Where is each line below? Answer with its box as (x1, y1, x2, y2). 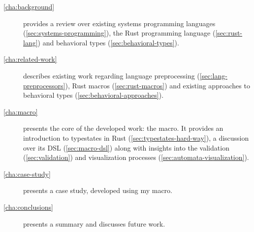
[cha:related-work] (3, 54, 57, 64)
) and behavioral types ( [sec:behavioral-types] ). (37, 37, 179, 47)
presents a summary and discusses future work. (23, 218, 165, 229)
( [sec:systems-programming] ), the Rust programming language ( (23, 28, 216, 38)
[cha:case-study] (3, 168, 51, 179)
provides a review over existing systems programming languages (23, 18, 216, 28)
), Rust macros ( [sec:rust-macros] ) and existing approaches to (65, 80, 250, 90)
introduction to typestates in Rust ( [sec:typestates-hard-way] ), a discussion (23, 132, 249, 143)
